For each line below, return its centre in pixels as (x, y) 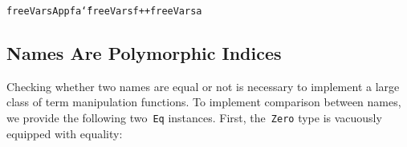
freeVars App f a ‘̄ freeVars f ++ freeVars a (104, 11)
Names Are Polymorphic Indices (144, 53)
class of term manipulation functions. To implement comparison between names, (204, 102)
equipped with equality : (65, 133)
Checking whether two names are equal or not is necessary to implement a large (203, 86)
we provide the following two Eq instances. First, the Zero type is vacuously (194, 118)
